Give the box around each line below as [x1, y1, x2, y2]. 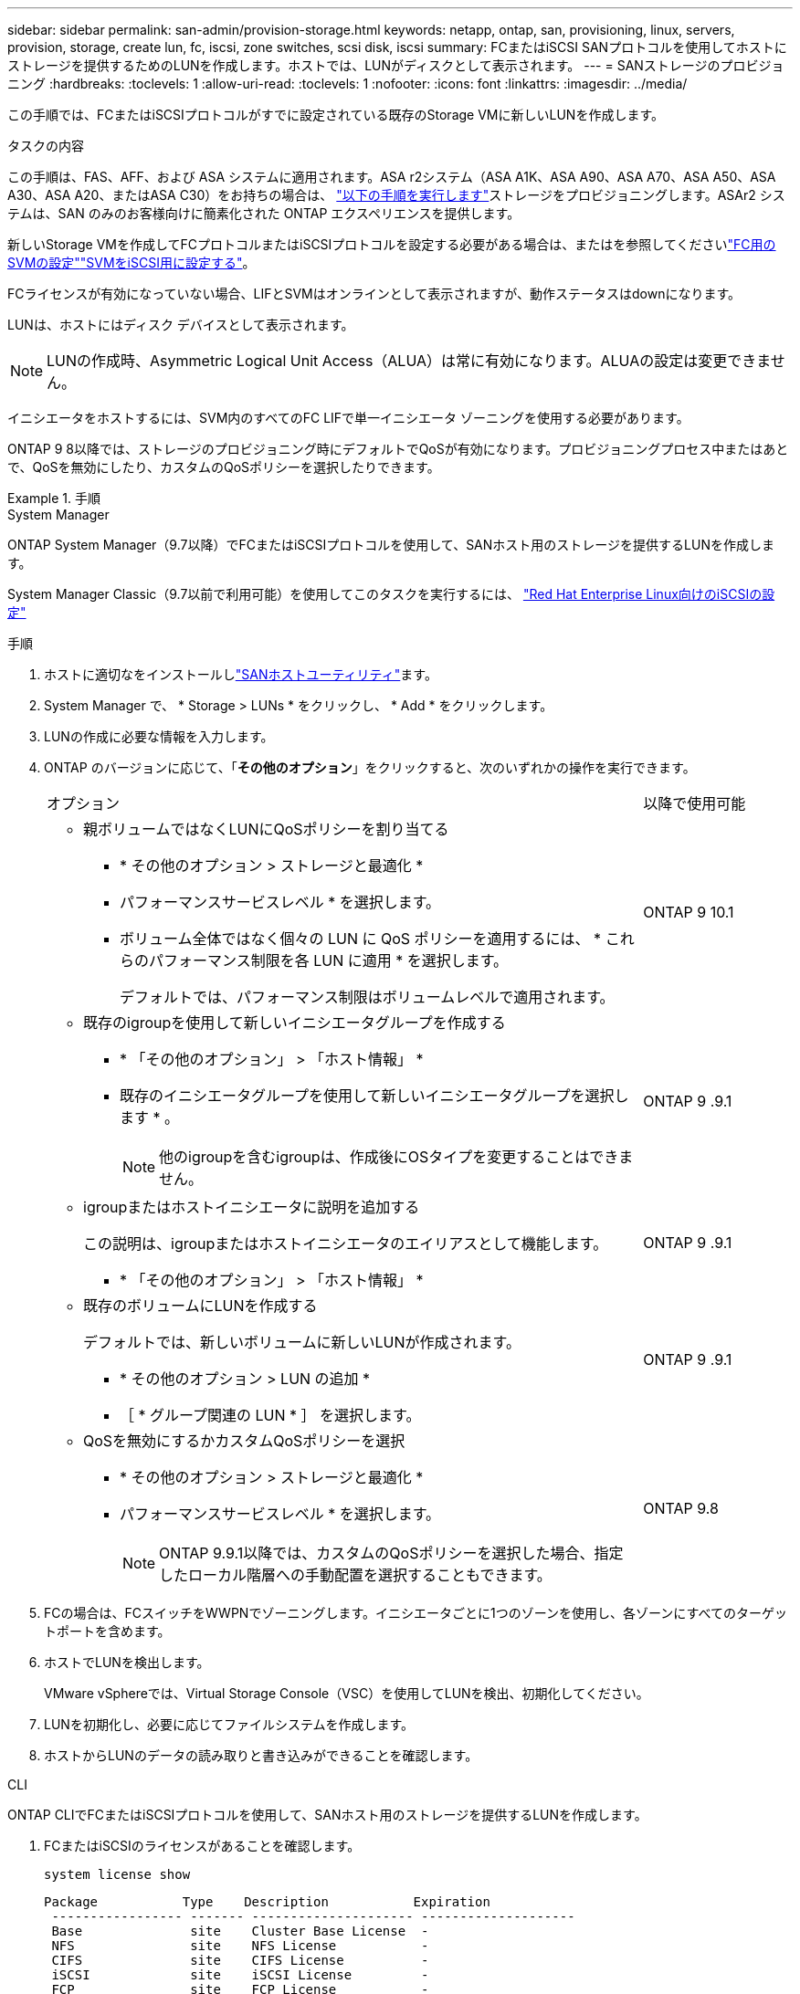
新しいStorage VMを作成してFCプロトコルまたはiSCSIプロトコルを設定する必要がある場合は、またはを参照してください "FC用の [7, 236, 776, 252]
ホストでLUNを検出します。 [44, 1654, 210, 1670]
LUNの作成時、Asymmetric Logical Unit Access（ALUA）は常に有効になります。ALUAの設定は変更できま [47, 352, 771, 370]
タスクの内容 [7, 138, 84, 153]
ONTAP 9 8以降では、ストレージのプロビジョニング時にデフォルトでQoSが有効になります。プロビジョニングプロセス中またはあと [7, 441, 789, 457]
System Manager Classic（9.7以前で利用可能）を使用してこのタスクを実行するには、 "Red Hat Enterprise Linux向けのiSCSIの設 [7, 586, 775, 602]
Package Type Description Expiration [44, 1894, 490, 1909]
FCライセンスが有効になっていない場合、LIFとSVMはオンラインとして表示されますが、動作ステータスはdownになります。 [7, 286, 742, 301]
